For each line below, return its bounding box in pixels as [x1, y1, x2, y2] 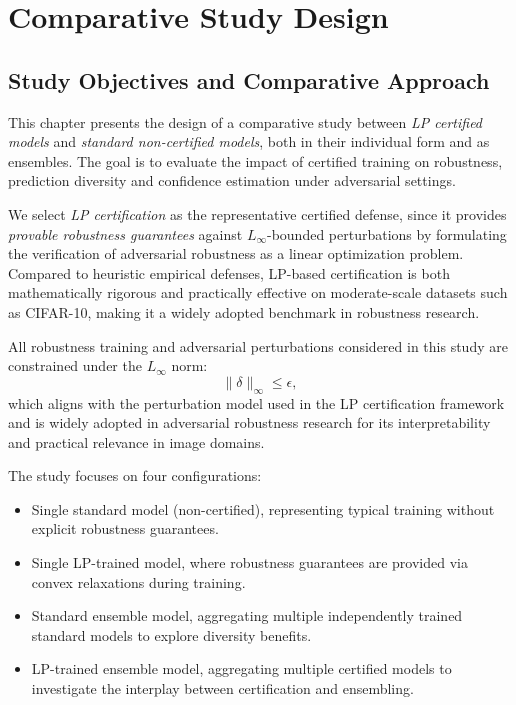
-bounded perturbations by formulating [267, 223, 507, 244]
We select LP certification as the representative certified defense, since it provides [8, 203, 507, 224]
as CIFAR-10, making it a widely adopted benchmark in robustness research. [8, 301, 480, 322]
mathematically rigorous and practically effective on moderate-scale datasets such [8, 282, 508, 303]
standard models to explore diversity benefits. [31, 624, 312, 645]
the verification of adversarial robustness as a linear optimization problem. [8, 243, 464, 264]
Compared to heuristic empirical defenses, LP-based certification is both [8, 262, 450, 283]
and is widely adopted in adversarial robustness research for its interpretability [8, 412, 491, 433]
